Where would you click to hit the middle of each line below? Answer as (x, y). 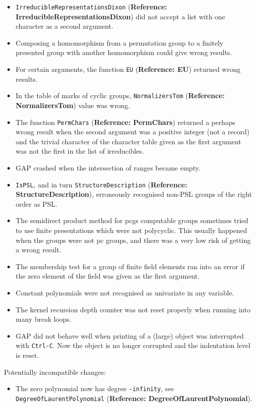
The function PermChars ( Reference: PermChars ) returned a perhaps (126, 122)
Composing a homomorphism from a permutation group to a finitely (119, 42)
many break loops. (43, 319)
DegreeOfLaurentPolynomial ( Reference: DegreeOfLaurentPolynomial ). (134, 398)
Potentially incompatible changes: (55, 372)
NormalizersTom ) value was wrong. (73, 105)
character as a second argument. (64, 26)
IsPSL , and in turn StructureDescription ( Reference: (101, 184)
